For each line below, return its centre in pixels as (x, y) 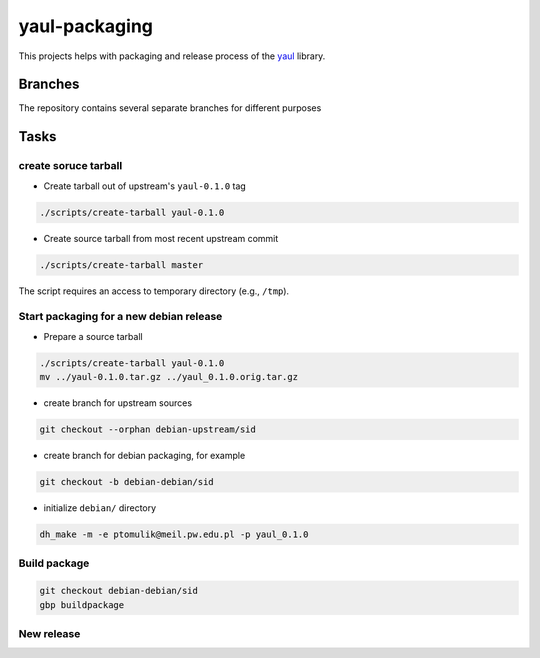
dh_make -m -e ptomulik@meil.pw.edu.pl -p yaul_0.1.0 (174, 534)
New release (49, 633)
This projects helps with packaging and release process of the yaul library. (172, 56)
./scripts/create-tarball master (121, 264)
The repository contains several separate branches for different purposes (170, 108)
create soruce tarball (70, 166)
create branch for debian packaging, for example (144, 456)
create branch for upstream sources (118, 403)
